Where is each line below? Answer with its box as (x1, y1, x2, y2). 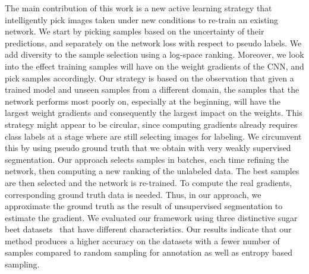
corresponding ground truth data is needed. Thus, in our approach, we (5, 188, 261, 200)
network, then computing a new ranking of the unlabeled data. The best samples (5, 165, 299, 177)
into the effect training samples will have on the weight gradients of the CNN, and (5, 59, 304, 72)
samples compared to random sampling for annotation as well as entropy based (5, 246, 292, 259)
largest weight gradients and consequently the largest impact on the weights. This (5, 106, 302, 119)
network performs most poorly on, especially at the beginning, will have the (5, 95, 280, 107)
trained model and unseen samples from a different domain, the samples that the (5, 83, 299, 96)
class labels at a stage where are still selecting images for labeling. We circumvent (5, 130, 302, 142)
